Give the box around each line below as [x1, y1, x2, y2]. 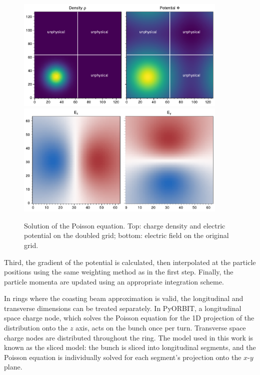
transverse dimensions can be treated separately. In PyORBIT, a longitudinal [4, 302, 241, 313]
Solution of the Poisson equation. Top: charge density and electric [24, 220, 225, 230]
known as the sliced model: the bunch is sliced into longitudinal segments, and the [4, 342, 256, 352]
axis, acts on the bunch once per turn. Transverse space [75, 322, 246, 333]
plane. [4, 361, 22, 372]
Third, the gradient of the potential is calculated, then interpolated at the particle [4, 256, 256, 267]
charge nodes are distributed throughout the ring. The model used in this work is [4, 332, 253, 342]
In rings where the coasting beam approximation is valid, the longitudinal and [4, 293, 243, 303]
